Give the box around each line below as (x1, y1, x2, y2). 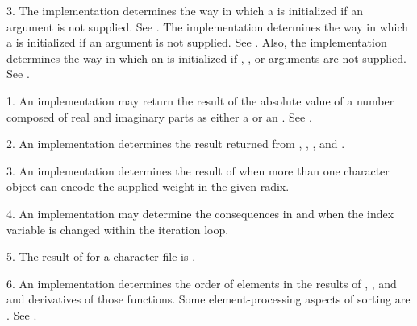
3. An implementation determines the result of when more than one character (6, 162, 390, 179)
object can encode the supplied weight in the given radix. (6, 178, 290, 195)
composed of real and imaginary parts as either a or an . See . (6, 108, 312, 125)
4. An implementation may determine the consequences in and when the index (6, 204, 394, 221)
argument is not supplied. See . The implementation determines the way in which (6, 18, 409, 35)
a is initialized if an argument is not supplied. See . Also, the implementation (6, 34, 387, 51)
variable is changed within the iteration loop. (6, 221, 229, 237)
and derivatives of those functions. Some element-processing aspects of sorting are (6, 291, 411, 307)
